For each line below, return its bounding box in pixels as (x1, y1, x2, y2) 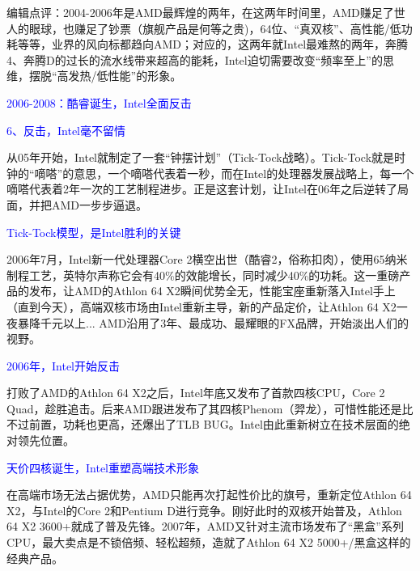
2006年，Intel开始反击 (6, 357, 120, 374)
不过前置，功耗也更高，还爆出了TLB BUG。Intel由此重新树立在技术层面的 (6, 416, 399, 433)
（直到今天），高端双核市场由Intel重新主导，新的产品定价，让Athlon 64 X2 (6, 298, 397, 315)
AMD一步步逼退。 (51, 196, 148, 213)
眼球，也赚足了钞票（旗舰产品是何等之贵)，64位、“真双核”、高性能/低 (28, 19, 401, 36)
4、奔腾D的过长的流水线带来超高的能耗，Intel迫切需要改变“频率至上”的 (6, 51, 383, 68)
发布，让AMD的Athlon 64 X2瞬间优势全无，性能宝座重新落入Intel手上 (28, 282, 396, 299)
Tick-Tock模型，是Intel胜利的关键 (6, 223, 181, 240)
